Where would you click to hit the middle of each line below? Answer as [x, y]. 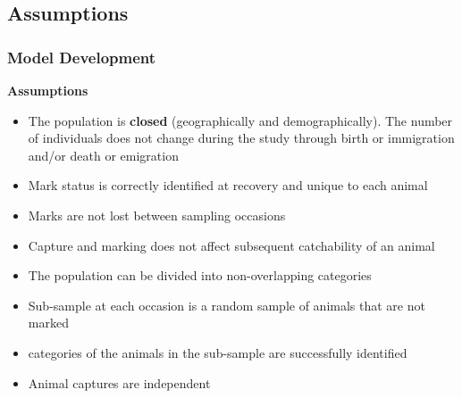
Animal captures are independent [119, 382]
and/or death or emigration [103, 155]
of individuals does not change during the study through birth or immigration [241, 138]
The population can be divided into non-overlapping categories [200, 275]
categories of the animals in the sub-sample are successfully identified [218, 352]
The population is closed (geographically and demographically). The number [240, 120]
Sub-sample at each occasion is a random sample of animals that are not [227, 305]
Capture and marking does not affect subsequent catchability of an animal [231, 245]
